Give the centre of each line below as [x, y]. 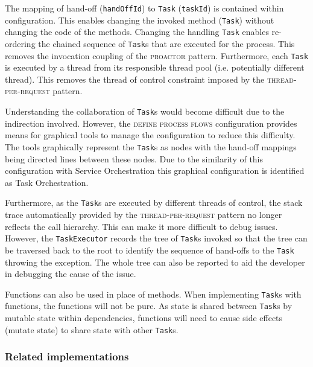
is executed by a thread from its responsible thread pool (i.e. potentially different [155, 67]
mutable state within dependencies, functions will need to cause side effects [144, 318]
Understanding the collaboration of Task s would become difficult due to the [145, 111]
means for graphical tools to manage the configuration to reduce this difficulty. [150, 135]
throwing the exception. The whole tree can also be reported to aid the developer [155, 262]
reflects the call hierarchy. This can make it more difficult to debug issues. [141, 226]
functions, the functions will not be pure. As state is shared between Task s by [149, 306]
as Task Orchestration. [47, 182]
